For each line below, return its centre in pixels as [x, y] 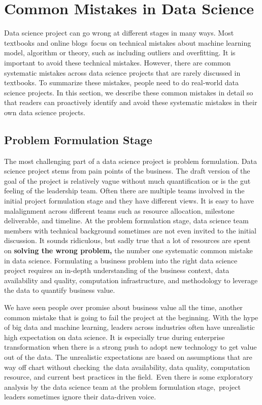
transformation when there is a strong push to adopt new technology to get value [130, 347]
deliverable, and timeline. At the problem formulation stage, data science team [126, 221]
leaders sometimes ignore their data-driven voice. [80, 397]
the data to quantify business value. [60, 290]
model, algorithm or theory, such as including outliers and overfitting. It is [120, 53]
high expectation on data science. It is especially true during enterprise [114, 337]
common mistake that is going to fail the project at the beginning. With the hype [131, 317]
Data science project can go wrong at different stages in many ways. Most [119, 33]
